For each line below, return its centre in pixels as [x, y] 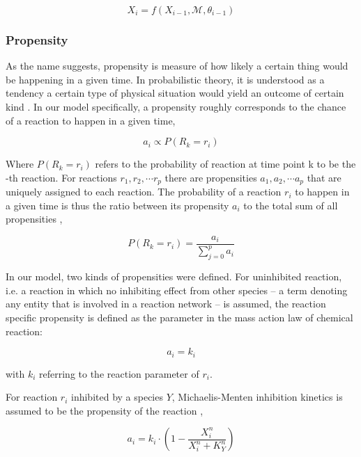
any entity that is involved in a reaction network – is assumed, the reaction [166, 304]
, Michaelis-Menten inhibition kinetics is [257, 397]
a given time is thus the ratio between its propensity [117, 205]
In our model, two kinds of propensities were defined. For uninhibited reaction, [174, 276]
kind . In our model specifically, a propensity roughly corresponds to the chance [176, 106]
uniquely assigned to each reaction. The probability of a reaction [144, 192]
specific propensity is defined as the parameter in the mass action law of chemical [179, 317]
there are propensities [211, 177]
